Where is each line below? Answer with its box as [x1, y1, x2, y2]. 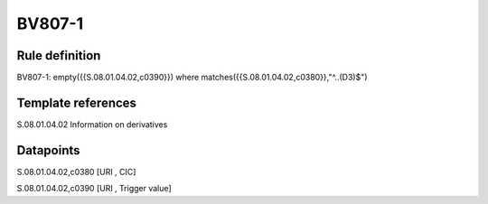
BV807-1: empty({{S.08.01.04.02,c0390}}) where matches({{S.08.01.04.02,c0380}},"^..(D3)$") [16, 72, 368, 83]
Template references [16, 95, 137, 110]
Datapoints [16, 143, 80, 158]
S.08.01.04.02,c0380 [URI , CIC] [16, 166, 136, 177]
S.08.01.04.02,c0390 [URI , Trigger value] [16, 183, 172, 194]
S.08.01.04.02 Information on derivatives [16, 118, 168, 130]
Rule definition [16, 48, 101, 63]
